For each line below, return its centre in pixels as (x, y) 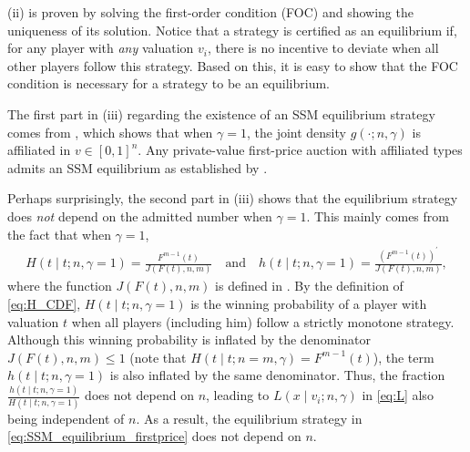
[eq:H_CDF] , (44, 303)
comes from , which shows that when (110, 132)
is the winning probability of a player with (309, 303)
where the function (60, 286)
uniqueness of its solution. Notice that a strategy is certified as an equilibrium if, (232, 30)
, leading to (238, 395)
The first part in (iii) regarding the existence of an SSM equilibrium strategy (221, 113)
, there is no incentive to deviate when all (323, 48)
